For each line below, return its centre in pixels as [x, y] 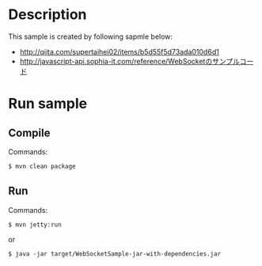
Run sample [48, 104]
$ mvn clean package [42, 166]
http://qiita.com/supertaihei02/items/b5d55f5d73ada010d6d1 [119, 51]
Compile [29, 133]
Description [47, 15]
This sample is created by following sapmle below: [90, 36]
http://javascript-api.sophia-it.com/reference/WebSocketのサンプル [129, 61]
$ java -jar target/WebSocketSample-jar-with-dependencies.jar [115, 254]
